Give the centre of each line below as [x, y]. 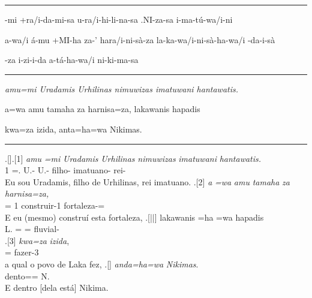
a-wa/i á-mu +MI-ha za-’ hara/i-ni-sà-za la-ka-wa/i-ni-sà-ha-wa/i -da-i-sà [140, 39]
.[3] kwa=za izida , [37, 240]
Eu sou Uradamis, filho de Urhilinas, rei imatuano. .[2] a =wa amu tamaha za [147, 181]
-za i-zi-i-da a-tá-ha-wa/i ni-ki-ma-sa [72, 60]
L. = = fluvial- [32, 229]
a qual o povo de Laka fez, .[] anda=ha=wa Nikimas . [102, 264]
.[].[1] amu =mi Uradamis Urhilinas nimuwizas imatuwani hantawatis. [133, 158]
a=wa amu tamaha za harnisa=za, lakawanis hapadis [103, 109]
